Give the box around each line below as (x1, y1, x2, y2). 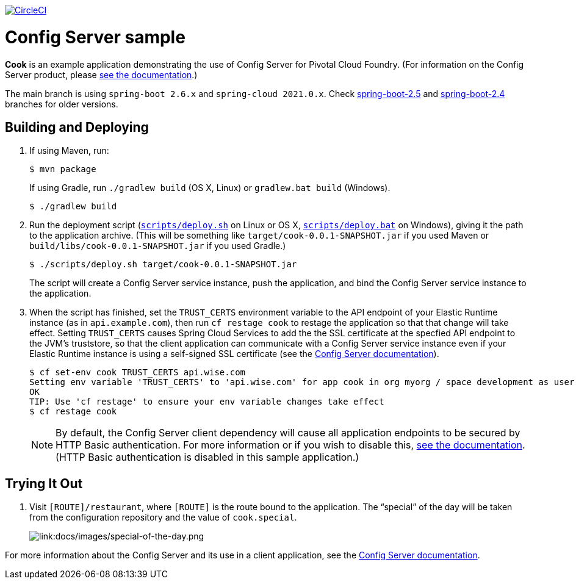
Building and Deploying (5, 119, 149, 135)
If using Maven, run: (29, 145, 109, 156)
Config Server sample (5, 26, 185, 48)
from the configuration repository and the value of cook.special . (29, 512, 297, 523)
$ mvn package (29, 164, 96, 175)
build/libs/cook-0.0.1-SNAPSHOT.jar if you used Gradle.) (29, 240, 286, 251)
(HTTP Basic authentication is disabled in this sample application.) (56, 451, 359, 464)
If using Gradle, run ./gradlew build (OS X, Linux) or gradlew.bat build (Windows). (29, 182, 391, 193)
